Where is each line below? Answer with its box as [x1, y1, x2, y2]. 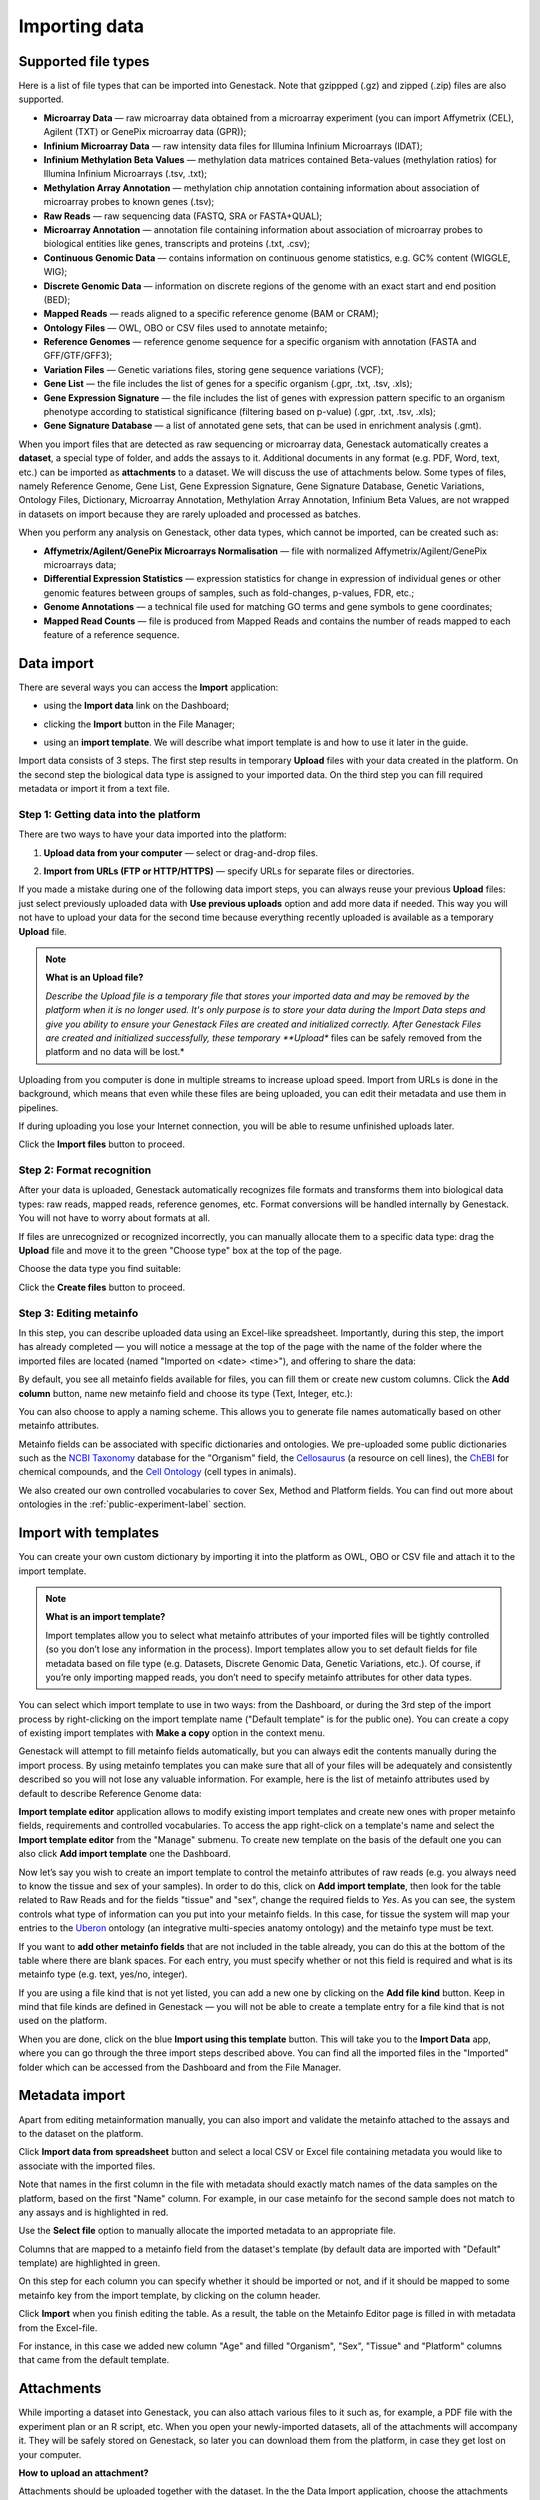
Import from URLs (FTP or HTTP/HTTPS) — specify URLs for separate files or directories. [43, 865, 415, 877]
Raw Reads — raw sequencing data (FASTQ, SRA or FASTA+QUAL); [43, 210, 323, 222]
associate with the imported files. [18, 2160, 156, 2172]
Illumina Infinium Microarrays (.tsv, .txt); [43, 168, 208, 180]
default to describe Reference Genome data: [18, 1787, 202, 1799]
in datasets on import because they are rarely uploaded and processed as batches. [18, 508, 361, 520]
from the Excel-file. [18, 2321, 98, 2334]
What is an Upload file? [45, 971, 144, 984]
